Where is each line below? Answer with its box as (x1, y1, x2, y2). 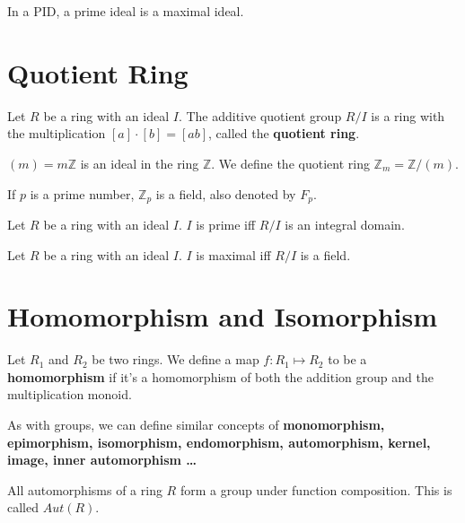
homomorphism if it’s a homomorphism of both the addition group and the (7, 367, 434, 386)
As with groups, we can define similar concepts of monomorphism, (7, 415, 385, 434)
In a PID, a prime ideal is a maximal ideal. (7, 2, 244, 20)
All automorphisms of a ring (7, 480, 162, 499)
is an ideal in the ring (80, 153, 199, 172)
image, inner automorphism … (7, 450, 197, 469)
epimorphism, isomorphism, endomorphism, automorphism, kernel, (7, 432, 431, 451)
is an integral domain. (285, 214, 405, 233)
